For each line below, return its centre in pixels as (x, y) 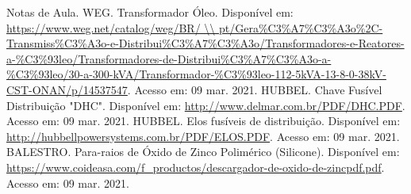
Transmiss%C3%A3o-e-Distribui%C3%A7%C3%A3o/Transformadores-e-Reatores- (205, 43)
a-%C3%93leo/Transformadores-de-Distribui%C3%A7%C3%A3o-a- (169, 58)
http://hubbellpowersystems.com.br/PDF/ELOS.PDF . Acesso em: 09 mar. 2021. (203, 136)
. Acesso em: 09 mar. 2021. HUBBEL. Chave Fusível (255, 89)
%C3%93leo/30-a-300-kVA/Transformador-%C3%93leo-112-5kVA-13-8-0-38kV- (196, 74)
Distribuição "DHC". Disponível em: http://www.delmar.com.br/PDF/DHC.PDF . (206, 105)
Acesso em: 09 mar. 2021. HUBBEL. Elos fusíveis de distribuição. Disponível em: (204, 121)
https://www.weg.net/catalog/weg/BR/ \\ (111, 27)
